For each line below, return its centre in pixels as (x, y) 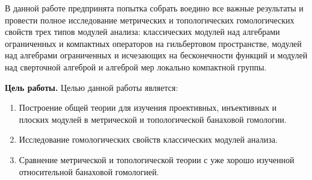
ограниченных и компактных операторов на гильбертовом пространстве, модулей (153, 43)
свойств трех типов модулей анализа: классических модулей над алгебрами (142, 32)
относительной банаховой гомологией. (89, 171)
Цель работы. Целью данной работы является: (92, 87)
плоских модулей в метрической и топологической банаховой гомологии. (153, 119)
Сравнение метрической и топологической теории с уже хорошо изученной (157, 159)
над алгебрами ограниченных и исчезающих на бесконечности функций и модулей (156, 55)
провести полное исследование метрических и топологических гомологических (150, 20)
